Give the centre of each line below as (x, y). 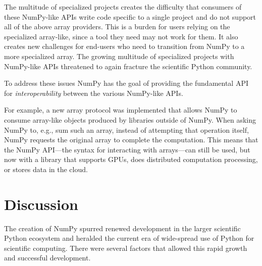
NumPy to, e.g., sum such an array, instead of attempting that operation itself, (126, 129)
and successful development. (47, 258)
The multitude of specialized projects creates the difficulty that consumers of (123, 7)
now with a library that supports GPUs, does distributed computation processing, (131, 159)
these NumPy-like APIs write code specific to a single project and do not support (130, 16)
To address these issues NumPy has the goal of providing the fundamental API (126, 83)
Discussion (41, 204)
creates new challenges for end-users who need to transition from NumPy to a (124, 46)
